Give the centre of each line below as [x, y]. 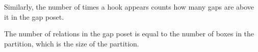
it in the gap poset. [34, 16]
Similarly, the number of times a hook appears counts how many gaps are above [129, 7]
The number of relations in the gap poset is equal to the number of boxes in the [129, 34]
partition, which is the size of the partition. [72, 43]
